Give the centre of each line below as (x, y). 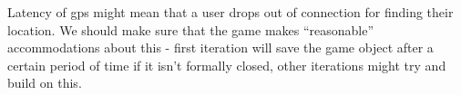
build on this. (45, 83)
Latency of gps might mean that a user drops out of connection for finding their (230, 12)
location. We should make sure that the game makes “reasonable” (191, 29)
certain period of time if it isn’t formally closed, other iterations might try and (227, 65)
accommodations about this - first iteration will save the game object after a (220, 47)
